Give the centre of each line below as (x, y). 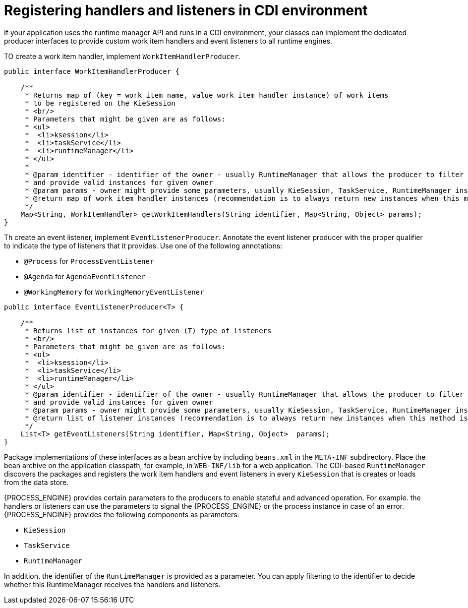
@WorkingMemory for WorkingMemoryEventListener (114, 292)
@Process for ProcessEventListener (89, 261)
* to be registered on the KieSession (100, 103)
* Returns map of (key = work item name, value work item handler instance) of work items (207, 95)
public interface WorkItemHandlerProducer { (92, 71)
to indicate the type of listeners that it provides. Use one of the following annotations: (143, 245)
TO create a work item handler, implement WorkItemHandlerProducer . (122, 56)
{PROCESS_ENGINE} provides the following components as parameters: (122, 514)
